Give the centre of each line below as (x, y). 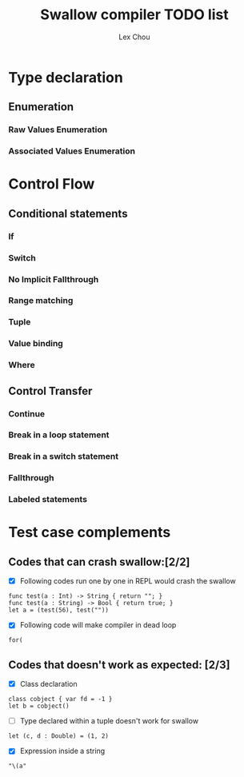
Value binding (36, 344)
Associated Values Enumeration (72, 151)
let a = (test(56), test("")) (59, 610)
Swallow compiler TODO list (134, 15)
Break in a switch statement (63, 456)
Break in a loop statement (59, 435)
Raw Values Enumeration (58, 129)
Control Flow (52, 184)
